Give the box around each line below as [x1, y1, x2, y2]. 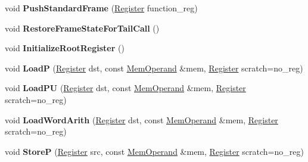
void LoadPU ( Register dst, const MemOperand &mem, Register [5, 82, 246, 94]
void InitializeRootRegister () [5, 42, 125, 54]
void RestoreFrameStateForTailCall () [5, 21, 160, 34]
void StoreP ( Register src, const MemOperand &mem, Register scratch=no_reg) [5, 145, 304, 157]
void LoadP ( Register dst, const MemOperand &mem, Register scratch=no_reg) [5, 61, 303, 74]
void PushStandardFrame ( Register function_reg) [5, 2, 198, 14]
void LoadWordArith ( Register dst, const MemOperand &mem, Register [5, 113, 278, 126]
